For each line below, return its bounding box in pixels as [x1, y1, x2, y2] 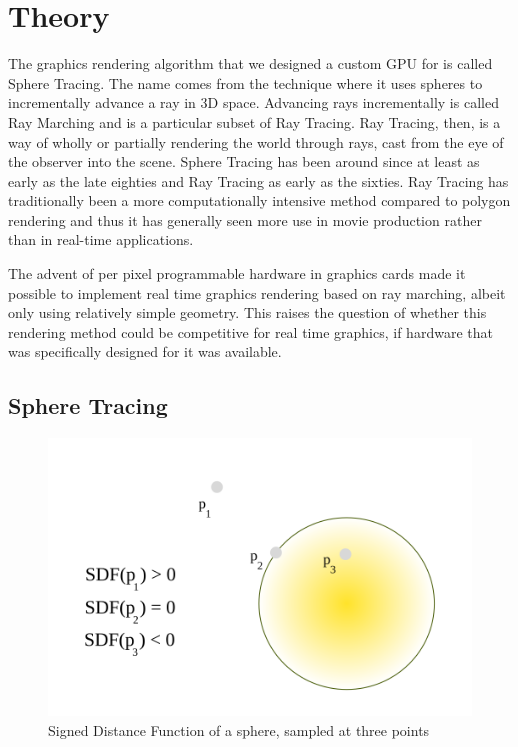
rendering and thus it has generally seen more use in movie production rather [8, 209, 482, 230]
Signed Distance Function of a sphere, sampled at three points [48, 719, 430, 740]
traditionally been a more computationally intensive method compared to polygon [8, 190, 511, 211]
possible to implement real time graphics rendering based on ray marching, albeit [8, 282, 506, 303]
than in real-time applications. [8, 229, 194, 250]
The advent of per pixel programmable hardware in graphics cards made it [8, 263, 466, 284]
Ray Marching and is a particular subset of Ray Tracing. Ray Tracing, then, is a [8, 111, 501, 132]
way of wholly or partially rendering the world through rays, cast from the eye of [8, 131, 504, 152]
